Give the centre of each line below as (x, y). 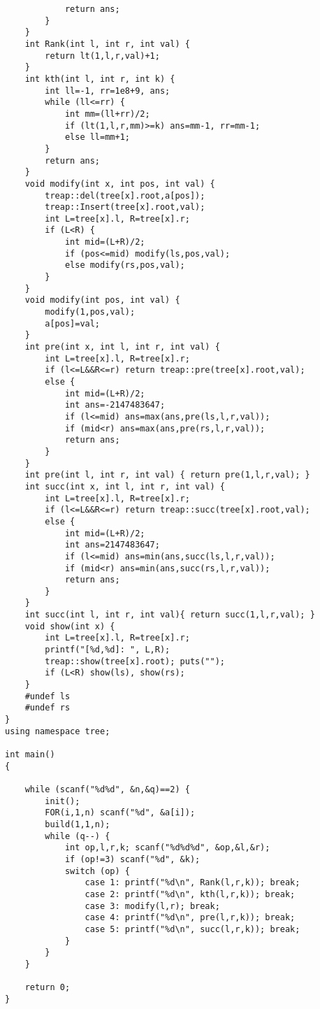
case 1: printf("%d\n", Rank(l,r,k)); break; (192, 883)
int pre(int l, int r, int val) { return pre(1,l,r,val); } (167, 475)
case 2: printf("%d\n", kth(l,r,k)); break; (190, 894)
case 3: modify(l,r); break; (152, 906)
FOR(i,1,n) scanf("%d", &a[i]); (120, 813)
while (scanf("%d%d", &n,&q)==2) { (107, 789)
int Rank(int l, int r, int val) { (107, 44)
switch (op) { (97, 871)
